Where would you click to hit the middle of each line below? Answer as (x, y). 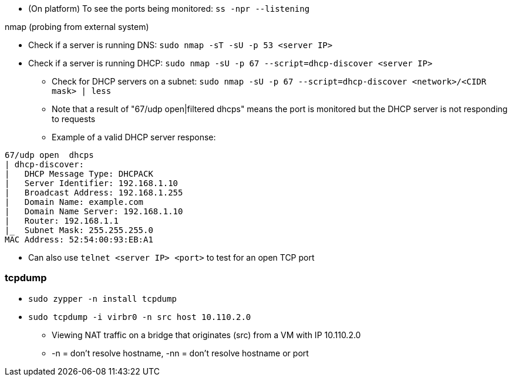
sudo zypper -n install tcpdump (102, 299)
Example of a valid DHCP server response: (134, 137)
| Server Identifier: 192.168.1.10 (92, 183)
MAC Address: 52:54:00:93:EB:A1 (79, 240)
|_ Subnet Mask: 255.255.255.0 (79, 230)
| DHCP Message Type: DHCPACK (79, 174)
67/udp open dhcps (49, 155)
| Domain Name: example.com (74, 202)
